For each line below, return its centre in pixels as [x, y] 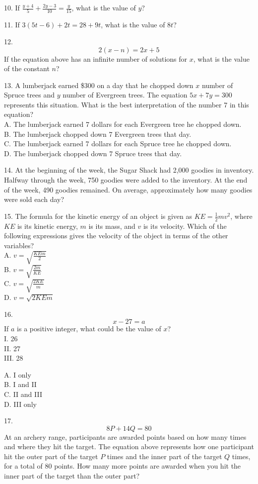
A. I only [18, 374]
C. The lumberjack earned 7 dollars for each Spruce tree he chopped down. [118, 144]
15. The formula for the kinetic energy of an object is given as [98, 216]
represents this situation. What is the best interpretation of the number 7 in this [127, 104]
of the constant [27, 68]
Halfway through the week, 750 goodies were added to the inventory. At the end [126, 180]
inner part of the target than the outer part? [72, 476]
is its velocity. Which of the [185, 226]
